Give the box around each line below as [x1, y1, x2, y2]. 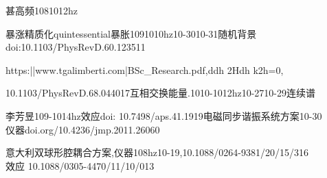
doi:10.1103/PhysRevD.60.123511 [5, 40, 146, 54]
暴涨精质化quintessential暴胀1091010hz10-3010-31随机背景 [5, 26, 257, 40]
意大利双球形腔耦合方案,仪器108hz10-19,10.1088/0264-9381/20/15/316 [5, 145, 308, 160]
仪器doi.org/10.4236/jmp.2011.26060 [5, 122, 160, 136]
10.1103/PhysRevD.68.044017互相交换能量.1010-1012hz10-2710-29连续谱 [5, 86, 315, 100]
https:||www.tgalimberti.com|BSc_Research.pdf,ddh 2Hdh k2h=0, [5, 62, 284, 77]
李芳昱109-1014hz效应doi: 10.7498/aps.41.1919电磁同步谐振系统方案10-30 [5, 108, 322, 123]
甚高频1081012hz [5, 3, 78, 17]
